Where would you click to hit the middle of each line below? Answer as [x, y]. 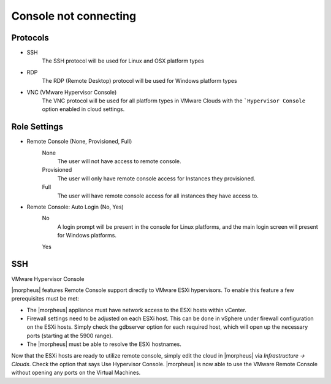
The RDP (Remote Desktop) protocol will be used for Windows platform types [139, 81]
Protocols [30, 38]
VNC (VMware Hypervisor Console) [72, 92]
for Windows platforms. [87, 236]
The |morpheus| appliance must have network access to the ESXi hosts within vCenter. [136, 310]
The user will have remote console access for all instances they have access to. [158, 196]
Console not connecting [74, 16]
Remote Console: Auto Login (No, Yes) [75, 207]
